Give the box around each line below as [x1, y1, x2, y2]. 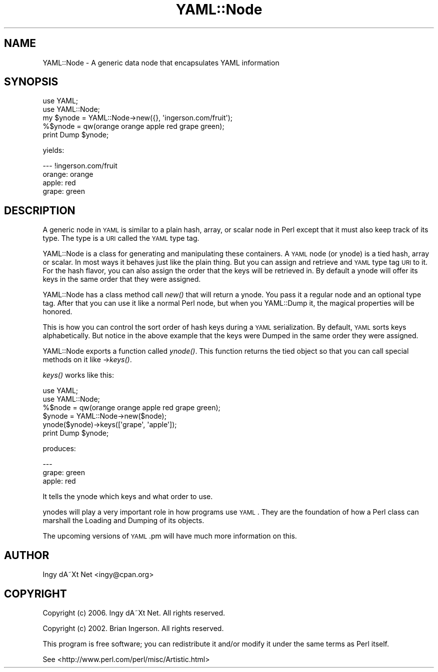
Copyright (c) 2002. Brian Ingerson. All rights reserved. [42, 624, 224, 633]
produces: [42, 444, 76, 453]
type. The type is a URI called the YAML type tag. [42, 234, 199, 243]
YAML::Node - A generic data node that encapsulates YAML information [42, 58, 279, 67]
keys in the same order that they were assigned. [42, 275, 201, 284]
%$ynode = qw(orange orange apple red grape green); [42, 122, 224, 131]
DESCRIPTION [4, 204, 75, 217]
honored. [42, 307, 72, 316]
